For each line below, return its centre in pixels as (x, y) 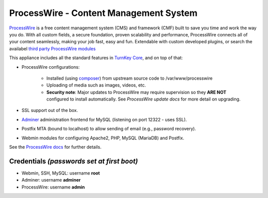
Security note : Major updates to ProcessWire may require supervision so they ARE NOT (136, 92)
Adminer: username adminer (51, 180)
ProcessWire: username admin (53, 187)
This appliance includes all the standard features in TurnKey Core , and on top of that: (96, 58)
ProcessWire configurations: (51, 67)
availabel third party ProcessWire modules (53, 49)
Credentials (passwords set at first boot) (74, 161)
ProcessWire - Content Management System (103, 13)
